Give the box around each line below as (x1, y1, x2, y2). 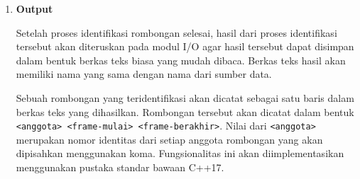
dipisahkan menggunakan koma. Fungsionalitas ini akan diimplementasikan (16, 146, 344, 161)
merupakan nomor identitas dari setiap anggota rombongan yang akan (16, 132, 323, 146)
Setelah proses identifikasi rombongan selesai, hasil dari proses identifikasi (16, 25, 337, 40)
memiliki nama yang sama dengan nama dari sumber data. (16, 67, 272, 81)
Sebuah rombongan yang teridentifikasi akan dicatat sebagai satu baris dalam (16, 90, 354, 105)
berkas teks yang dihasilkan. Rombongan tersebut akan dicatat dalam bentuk (16, 104, 354, 119)
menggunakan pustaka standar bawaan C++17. (16, 160, 224, 174)
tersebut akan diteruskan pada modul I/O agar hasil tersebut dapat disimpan (16, 39, 354, 54)
